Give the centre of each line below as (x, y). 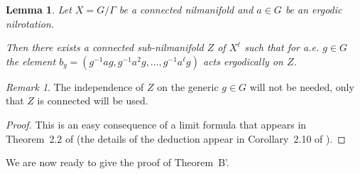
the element (31, 61)
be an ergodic (313, 9)
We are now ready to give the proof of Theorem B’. (118, 162)
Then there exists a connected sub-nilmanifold (105, 47)
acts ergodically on (243, 61)
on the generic (188, 86)
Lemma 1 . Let (39, 9)
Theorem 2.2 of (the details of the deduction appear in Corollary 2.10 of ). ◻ (176, 138)
